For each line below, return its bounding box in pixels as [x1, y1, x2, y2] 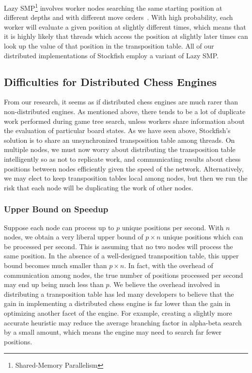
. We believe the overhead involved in [109, 279, 220, 289]
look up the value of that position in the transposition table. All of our [4, 41, 214, 51]
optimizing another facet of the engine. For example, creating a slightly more [4, 307, 232, 318]
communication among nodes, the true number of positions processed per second [4, 270, 243, 280]
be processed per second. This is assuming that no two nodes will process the [4, 241, 233, 251]
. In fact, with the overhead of [124, 260, 213, 270]
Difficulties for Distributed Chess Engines [4, 74, 217, 89]
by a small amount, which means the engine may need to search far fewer [4, 327, 222, 337]
